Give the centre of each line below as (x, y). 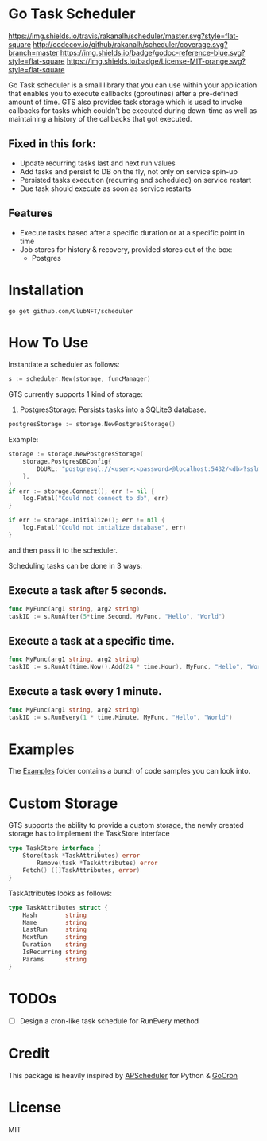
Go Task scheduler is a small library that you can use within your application (133, 85)
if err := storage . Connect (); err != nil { (81, 491)
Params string (55, 959)
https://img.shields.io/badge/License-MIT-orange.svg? (156, 61)
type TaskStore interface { (55, 848)
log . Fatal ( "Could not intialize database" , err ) (104, 528)
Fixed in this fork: (52, 144)
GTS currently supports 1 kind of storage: (75, 394)
